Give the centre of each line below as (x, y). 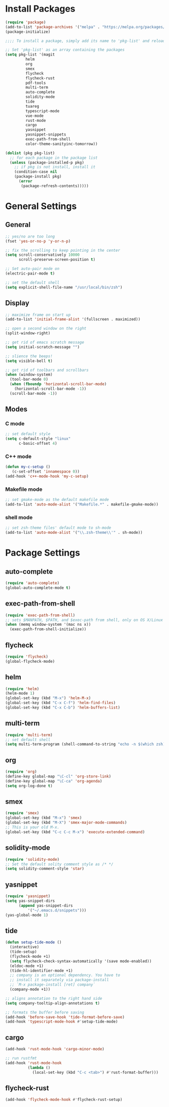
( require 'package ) (26, 22)
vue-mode (34, 116)
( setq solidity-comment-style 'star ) (45, 869)
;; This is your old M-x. (32, 827)
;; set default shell (28, 740)
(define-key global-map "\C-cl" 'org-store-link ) (58, 776)
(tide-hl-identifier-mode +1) (41, 971)
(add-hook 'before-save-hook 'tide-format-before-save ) (65, 1017)
